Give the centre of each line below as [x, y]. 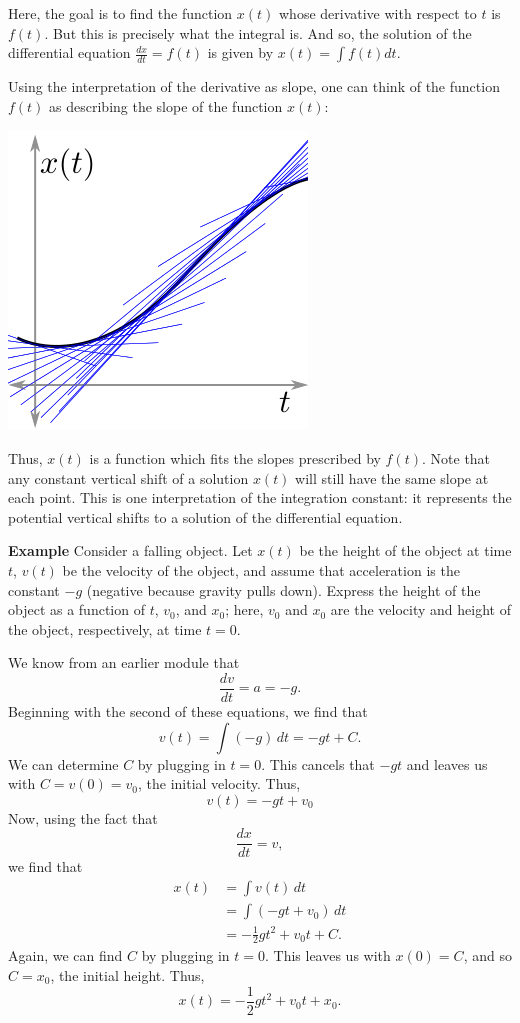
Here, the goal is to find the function [120, 13]
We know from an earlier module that [124, 662]
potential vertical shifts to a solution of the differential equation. [205, 516]
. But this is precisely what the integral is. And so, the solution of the [258, 32]
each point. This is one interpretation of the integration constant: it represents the [260, 497]
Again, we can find [65, 955]
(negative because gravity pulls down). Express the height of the [283, 589]
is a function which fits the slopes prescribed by [235, 457]
